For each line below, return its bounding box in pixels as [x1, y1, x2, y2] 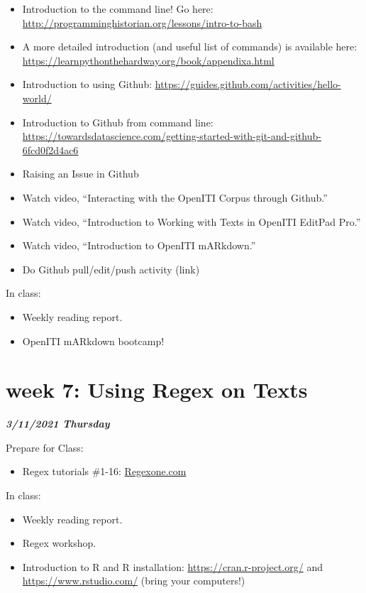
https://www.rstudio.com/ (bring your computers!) [22, 573, 245, 588]
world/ [22, 90, 52, 105]
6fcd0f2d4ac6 [22, 142, 79, 157]
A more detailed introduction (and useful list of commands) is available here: [22, 39, 357, 54]
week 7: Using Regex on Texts [6, 375, 308, 404]
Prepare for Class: [6, 440, 84, 455]
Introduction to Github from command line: [22, 114, 213, 129]
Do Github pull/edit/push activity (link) [22, 261, 200, 276]
